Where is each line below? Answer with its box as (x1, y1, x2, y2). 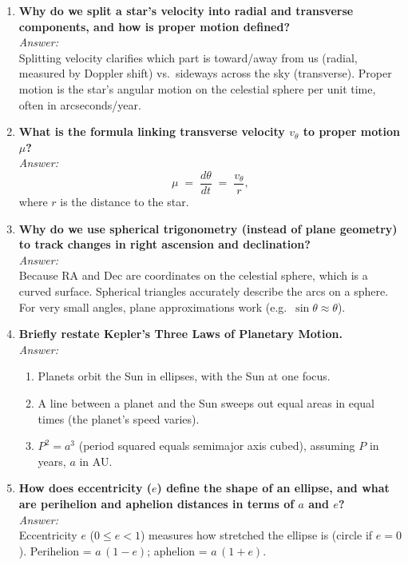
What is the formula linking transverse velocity (18, 123, 285, 140)
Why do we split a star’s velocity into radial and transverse (18, 2, 354, 18)
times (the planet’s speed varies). (38, 410, 200, 427)
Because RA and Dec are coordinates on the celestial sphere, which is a (18, 267, 368, 284)
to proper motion (303, 123, 401, 140)
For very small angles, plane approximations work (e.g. (18, 298, 287, 315)
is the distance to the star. (60, 193, 189, 209)
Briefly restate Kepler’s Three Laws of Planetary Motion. (18, 325, 343, 342)
